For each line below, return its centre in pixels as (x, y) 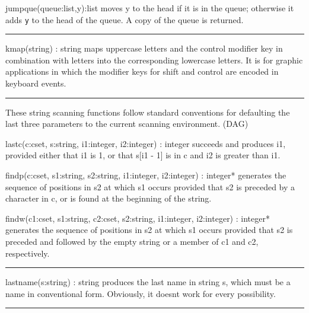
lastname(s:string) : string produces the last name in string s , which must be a (148, 282)
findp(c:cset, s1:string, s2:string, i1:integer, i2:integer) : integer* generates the (146, 175)
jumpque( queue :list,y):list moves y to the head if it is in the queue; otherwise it (150, 8)
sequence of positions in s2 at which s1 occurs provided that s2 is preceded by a (150, 186)
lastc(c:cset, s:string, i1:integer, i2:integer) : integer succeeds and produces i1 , (146, 143)
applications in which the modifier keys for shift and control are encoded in (142, 71)
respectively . (28, 253)
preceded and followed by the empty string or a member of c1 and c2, (132, 241)
